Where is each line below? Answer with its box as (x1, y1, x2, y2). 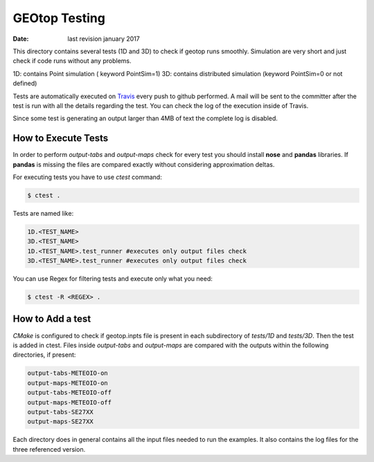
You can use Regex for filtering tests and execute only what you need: (12, 275, 213, 283)
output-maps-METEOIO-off (27, 398, 112, 406)
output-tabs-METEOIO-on (27, 369, 109, 377)
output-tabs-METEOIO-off (27, 389, 112, 397)
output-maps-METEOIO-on (27, 379, 109, 387)
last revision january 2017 (67, 35, 140, 43)
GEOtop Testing (12, 10, 105, 26)
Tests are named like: (12, 209, 74, 217)
